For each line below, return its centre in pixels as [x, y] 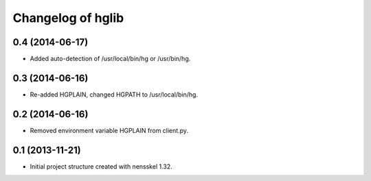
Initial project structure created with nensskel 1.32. [101, 166]
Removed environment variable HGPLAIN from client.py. [109, 130]
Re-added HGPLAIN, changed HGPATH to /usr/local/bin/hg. [114, 94]
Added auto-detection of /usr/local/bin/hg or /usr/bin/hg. [110, 59]
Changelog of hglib [68, 18]
